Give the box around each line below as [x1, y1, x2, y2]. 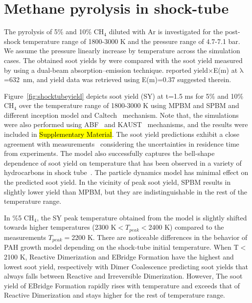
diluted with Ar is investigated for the [109, 26, 223, 37]
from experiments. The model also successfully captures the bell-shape [4, 148, 215, 158]
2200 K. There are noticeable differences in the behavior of [71, 232, 248, 242]
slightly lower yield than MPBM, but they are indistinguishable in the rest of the [4, 186, 248, 196]
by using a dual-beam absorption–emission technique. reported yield [4, 65, 208, 75]
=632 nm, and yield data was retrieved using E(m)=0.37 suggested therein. [4, 74, 231, 85]
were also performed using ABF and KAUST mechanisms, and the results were [4, 119, 248, 130]
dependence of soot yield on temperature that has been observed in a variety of [4, 157, 242, 168]
